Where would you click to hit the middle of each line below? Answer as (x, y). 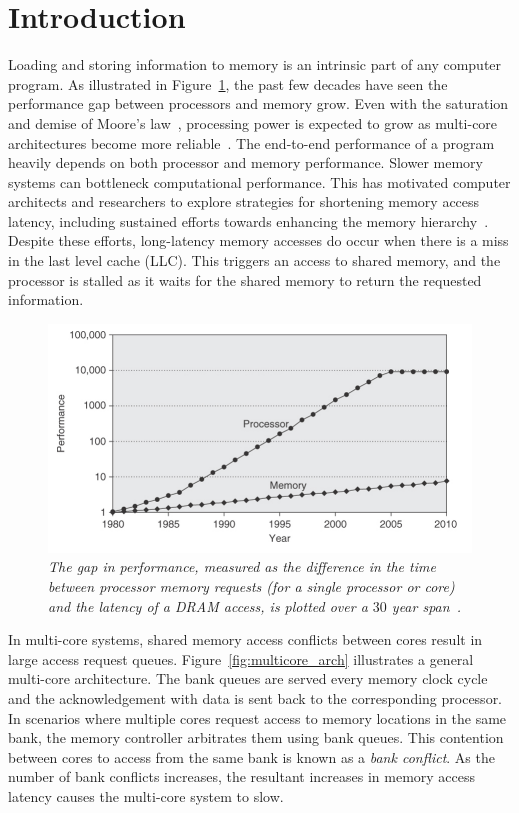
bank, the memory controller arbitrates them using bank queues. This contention (256, 737)
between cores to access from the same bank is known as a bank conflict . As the (251, 756)
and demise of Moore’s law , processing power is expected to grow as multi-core (253, 122)
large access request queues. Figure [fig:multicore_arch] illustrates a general (241, 658)
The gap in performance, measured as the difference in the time (242, 566)
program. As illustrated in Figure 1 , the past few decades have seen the (228, 83)
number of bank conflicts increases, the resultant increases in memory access (242, 776)
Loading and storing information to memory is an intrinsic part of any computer (255, 64)
